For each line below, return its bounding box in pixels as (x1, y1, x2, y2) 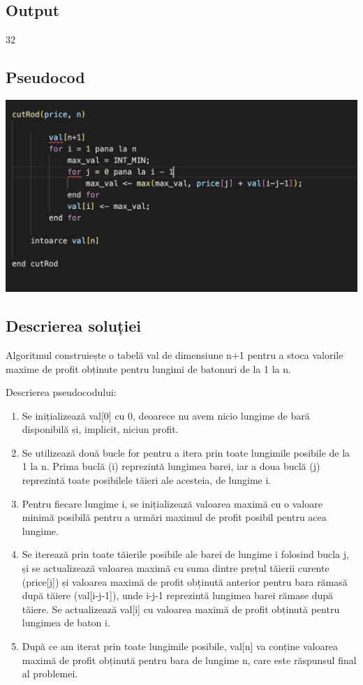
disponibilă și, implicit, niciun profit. (22, 422, 179, 436)
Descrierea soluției (6, 315, 141, 337)
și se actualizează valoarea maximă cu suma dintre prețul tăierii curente (22, 561, 329, 575)
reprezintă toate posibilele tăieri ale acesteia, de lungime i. (22, 473, 272, 487)
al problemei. (22, 666, 78, 681)
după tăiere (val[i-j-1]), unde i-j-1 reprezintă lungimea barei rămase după (22, 588, 333, 603)
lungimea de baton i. (22, 615, 110, 630)
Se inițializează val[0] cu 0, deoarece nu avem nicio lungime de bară (22, 408, 310, 422)
